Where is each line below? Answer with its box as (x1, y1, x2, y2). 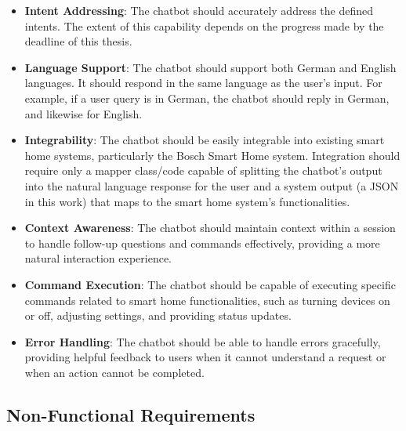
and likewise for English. (24, 105, 143, 121)
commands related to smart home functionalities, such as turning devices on (24, 292, 390, 308)
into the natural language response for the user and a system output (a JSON (24, 177, 399, 194)
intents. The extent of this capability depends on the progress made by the (24, 17, 384, 34)
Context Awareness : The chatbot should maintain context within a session (24, 219, 396, 236)
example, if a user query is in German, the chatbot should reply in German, (24, 89, 390, 106)
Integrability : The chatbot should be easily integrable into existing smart (24, 132, 385, 148)
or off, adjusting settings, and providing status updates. (24, 307, 292, 324)
